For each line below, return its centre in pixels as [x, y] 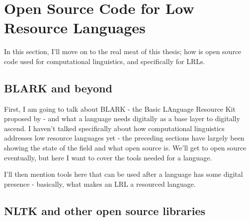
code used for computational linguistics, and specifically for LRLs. [105, 61]
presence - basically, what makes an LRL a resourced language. [100, 184]
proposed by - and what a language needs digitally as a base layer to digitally [122, 118]
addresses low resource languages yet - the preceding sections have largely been [124, 138]
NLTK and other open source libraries [105, 210]
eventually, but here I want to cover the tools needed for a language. [108, 157]
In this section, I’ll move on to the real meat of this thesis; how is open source [123, 51]
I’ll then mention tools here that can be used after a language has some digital [124, 174]
